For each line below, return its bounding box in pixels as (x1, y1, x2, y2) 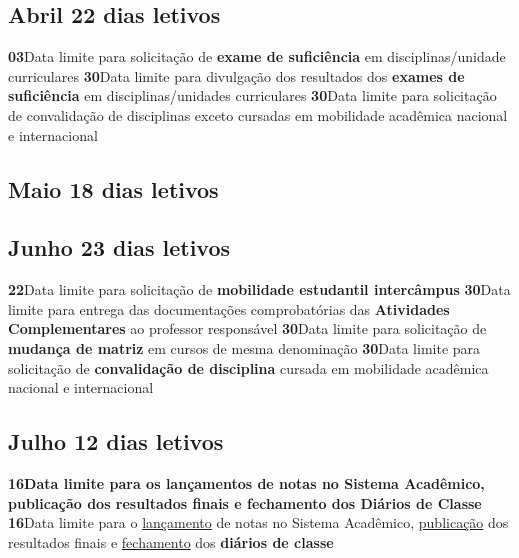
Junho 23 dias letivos (8, 232, 231, 263)
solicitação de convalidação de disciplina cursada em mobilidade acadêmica (8, 357, 489, 378)
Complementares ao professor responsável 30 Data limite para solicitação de (8, 318, 487, 339)
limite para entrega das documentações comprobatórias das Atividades (8, 298, 450, 319)
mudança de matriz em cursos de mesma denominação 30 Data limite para (8, 337, 481, 358)
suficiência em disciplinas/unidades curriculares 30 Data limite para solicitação (8, 85, 497, 106)
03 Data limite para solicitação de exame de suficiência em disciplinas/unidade (8, 46, 506, 67)
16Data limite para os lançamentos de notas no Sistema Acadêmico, (8, 472, 485, 493)
